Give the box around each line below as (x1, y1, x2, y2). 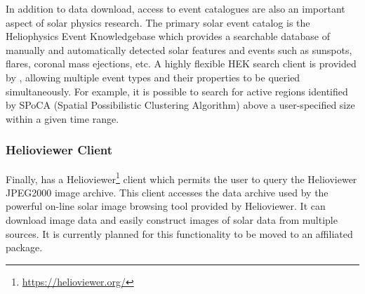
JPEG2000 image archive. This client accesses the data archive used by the (6, 185, 328, 199)
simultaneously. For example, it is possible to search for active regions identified (6, 83, 348, 98)
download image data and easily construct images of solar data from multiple (6, 213, 338, 227)
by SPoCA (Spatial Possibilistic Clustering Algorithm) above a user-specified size (6, 98, 355, 112)
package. (6, 240, 43, 255)
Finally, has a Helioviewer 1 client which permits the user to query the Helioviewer (6, 169, 357, 186)
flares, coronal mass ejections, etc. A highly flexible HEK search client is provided (6, 56, 357, 71)
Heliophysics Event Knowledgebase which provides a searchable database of (6, 29, 330, 44)
